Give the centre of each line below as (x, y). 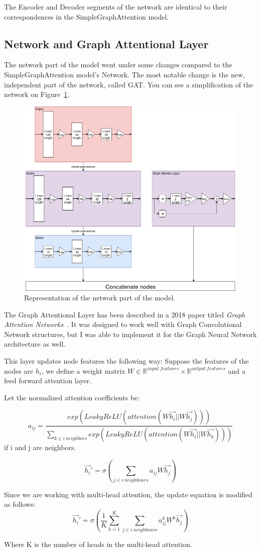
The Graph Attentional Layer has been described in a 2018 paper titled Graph (125, 314)
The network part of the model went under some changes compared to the (118, 65)
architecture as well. (35, 344)
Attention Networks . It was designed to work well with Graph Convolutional (123, 324)
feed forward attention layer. (48, 380)
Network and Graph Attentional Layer (106, 43)
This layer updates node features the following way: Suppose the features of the (126, 361)
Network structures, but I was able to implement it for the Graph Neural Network (130, 334)
